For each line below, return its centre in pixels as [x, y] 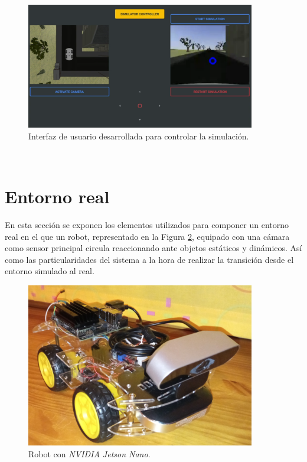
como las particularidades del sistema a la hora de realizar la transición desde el [149, 259]
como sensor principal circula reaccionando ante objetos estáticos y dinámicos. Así [153, 248]
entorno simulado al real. [50, 271]
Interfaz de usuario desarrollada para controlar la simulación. [139, 136]
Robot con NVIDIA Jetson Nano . [89, 453]
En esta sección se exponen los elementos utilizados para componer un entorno [147, 225]
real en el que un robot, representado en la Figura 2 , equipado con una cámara [147, 236]
